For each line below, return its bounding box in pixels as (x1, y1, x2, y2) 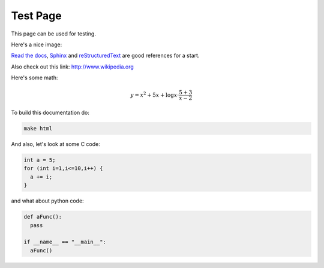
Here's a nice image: (11, 41, 62, 48)
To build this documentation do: (11, 109, 90, 117)
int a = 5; (23, 157, 56, 163)
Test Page (11, 9, 62, 22)
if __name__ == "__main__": (23, 239, 106, 246)
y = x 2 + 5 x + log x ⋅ (130, 91, 179, 99)
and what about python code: (11, 197, 84, 204)
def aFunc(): (23, 213, 62, 221)
